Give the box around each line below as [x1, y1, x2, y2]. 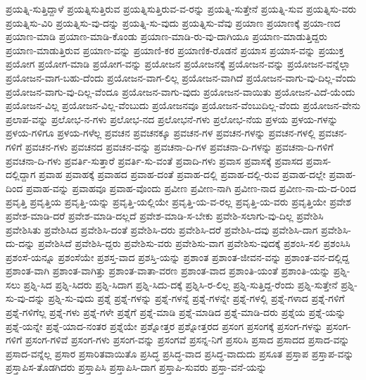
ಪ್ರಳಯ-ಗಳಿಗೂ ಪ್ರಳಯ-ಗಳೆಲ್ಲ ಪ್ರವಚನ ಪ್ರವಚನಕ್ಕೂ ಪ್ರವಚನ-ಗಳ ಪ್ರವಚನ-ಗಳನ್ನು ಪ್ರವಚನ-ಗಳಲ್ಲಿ [6, 125, 315, 140]
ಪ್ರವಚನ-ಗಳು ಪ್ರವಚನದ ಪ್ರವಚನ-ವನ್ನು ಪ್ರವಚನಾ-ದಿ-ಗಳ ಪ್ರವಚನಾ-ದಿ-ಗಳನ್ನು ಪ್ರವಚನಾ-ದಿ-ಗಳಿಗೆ [25, 139, 334, 153]
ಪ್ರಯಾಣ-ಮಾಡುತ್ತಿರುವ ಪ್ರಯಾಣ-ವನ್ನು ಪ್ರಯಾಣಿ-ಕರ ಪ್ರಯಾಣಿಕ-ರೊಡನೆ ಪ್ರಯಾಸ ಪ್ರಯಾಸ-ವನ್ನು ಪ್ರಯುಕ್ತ [6, 42, 344, 57]
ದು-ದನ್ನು [6, 236, 35, 251]
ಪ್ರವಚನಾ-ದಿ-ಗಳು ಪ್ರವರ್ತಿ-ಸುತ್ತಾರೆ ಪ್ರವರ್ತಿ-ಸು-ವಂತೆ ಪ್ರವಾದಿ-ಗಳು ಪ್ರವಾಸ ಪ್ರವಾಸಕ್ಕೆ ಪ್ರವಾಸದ [6, 153, 303, 167]
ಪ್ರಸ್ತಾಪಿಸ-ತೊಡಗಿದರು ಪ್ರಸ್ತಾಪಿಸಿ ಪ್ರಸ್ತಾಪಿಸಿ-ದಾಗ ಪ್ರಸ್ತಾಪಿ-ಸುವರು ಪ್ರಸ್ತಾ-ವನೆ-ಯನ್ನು [6, 360, 267, 374]
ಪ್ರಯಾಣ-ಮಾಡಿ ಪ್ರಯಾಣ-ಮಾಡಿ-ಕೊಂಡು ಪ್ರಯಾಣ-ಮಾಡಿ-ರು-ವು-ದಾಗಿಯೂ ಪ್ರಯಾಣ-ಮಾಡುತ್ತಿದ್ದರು [6, 29, 327, 44]
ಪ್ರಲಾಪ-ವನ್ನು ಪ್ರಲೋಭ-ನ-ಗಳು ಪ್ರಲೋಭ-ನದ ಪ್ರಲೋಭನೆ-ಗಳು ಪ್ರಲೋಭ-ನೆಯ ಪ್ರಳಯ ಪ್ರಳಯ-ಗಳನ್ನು [6, 111, 339, 126]
